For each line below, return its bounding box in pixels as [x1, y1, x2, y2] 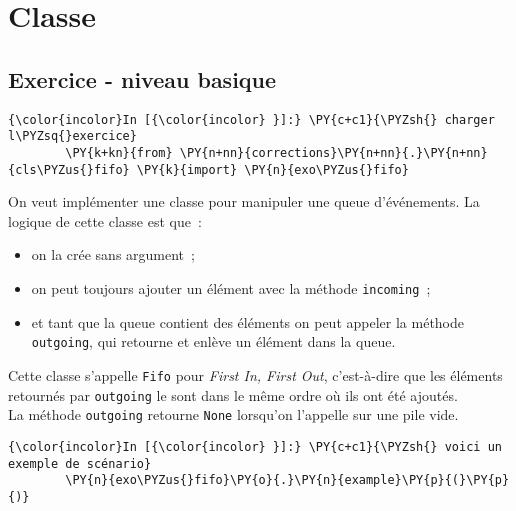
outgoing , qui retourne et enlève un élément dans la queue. [31, 331, 396, 352]
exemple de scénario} [8, 456, 152, 471]
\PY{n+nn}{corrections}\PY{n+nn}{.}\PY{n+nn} [179, 145, 488, 160]
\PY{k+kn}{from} [65, 145, 173, 160]
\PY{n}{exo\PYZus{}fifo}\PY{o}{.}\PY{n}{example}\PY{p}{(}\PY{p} [65, 473, 510, 488]
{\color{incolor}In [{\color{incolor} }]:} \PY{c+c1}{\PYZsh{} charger [8, 112, 495, 127]
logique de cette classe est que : [8, 210, 202, 231]
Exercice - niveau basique [8, 63, 277, 94]
